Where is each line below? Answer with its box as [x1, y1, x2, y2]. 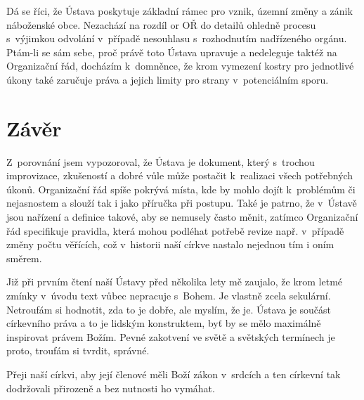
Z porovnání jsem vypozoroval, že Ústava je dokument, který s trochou [6, 154, 315, 169]
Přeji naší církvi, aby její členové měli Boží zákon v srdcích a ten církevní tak [6, 367, 341, 381]
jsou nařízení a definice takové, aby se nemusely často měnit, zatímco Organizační [6, 209, 358, 224]
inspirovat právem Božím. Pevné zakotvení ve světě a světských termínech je [6, 329, 335, 344]
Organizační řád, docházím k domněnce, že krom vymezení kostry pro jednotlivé [6, 58, 354, 73]
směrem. [6, 250, 42, 265]
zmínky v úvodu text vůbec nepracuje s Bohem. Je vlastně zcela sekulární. [6, 288, 331, 303]
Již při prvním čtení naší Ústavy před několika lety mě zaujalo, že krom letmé [6, 274, 343, 289]
